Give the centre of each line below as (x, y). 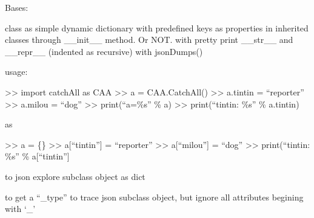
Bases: (17, 7)
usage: (16, 72)
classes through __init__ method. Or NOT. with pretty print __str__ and (149, 40)
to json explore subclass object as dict (75, 176)
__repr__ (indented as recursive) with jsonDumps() (104, 51)
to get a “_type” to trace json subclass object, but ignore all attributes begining (154, 197)
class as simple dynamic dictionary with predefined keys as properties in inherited (157, 27)
